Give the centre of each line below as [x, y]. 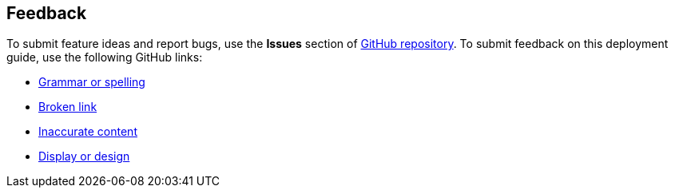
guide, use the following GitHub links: [105, 57]
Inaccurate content [88, 132]
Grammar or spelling [92, 82]
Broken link [68, 107]
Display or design [84, 156]
